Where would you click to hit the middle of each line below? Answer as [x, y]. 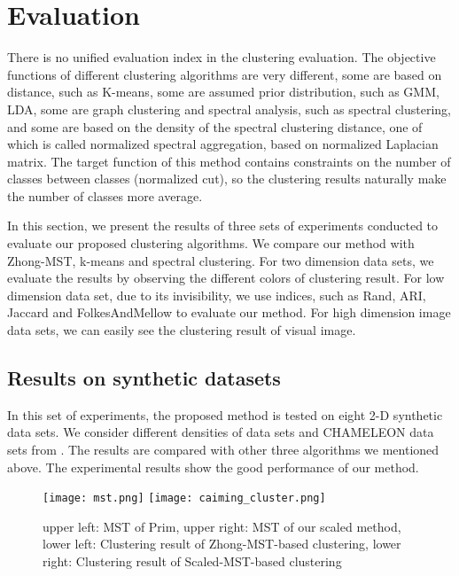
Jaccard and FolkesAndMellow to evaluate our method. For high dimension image [229, 312]
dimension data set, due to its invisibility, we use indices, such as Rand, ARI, [217, 295]
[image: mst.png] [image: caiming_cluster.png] [184, 498]
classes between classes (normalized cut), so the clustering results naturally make [227, 179]
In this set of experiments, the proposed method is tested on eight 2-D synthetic [225, 414]
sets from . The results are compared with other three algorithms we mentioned [223, 450]
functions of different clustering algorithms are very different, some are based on [225, 74]
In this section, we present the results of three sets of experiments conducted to [223, 226]
